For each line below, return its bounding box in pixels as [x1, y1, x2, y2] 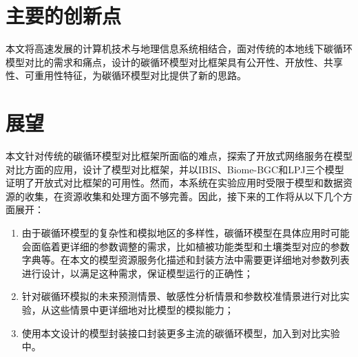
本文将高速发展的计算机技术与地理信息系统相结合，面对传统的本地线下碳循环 [6, 41, 352, 56]
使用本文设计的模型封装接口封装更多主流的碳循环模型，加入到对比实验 [21, 325, 340, 340]
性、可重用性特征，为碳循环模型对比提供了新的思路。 [6, 68, 246, 83]
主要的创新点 [6, 1, 122, 30]
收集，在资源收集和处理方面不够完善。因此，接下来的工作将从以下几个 [24, 188, 343, 203]
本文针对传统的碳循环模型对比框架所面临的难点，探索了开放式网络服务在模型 [6, 149, 352, 163]
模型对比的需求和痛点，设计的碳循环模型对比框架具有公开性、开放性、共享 [6, 54, 343, 69]
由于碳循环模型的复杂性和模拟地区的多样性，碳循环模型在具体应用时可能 [21, 226, 350, 239]
